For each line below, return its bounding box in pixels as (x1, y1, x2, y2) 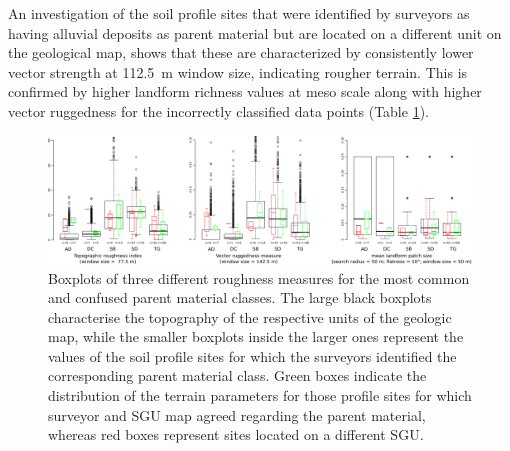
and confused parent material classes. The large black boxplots (48, 287, 432, 308)
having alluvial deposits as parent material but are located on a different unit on (8, 22, 502, 43)
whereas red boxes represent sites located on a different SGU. (48, 424, 424, 445)
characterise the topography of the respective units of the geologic (48, 306, 452, 327)
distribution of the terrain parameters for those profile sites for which (48, 385, 472, 406)
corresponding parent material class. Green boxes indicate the (48, 365, 427, 386)
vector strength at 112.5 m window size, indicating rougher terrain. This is (8, 61, 468, 82)
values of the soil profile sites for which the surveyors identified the (48, 345, 457, 366)
